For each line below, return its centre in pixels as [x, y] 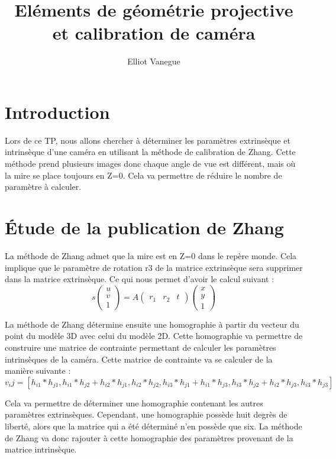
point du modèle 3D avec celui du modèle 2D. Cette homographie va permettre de [154, 336]
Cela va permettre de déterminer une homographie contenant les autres [134, 403]
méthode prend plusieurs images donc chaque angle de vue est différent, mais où [150, 164]
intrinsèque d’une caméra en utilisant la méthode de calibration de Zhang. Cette [150, 152]
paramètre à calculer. [43, 187]
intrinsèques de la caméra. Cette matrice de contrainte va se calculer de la [139, 359]
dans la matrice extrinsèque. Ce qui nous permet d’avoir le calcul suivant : [140, 279]
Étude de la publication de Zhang [144, 227]
